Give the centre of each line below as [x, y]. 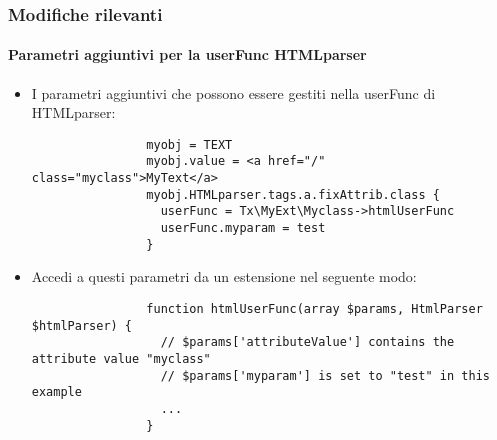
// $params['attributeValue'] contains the [307, 342]
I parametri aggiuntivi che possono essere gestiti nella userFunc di [233, 92]
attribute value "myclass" [121, 358]
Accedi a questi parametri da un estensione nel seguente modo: [224, 276]
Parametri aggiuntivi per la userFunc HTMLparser [187, 54]
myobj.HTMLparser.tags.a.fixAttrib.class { [293, 194]
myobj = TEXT [189, 144]
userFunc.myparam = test [243, 228]
